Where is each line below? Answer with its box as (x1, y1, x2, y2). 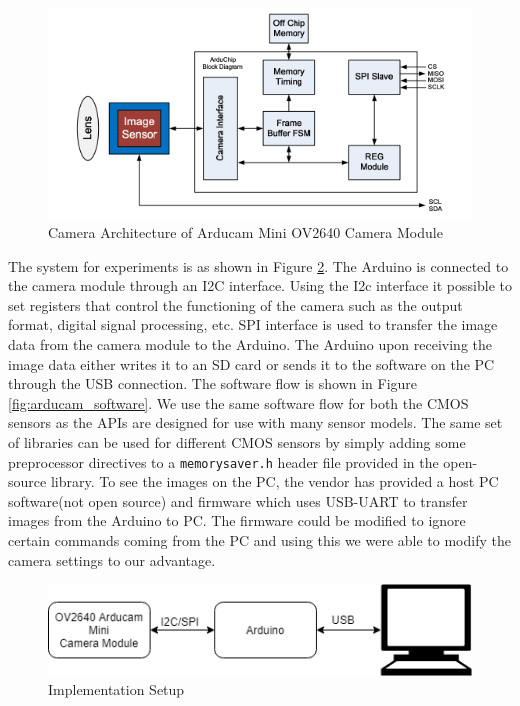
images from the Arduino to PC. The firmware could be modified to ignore (8, 510, 466, 531)
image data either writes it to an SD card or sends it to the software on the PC (8, 353, 495, 374)
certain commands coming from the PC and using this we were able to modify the (8, 529, 511, 550)
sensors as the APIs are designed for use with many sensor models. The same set (8, 412, 503, 433)
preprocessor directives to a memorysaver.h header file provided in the (8, 451, 439, 472)
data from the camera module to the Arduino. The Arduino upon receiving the (8, 333, 493, 354)
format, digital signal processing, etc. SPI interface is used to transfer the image (8, 314, 498, 335)
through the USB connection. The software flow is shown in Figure (8, 373, 418, 394)
